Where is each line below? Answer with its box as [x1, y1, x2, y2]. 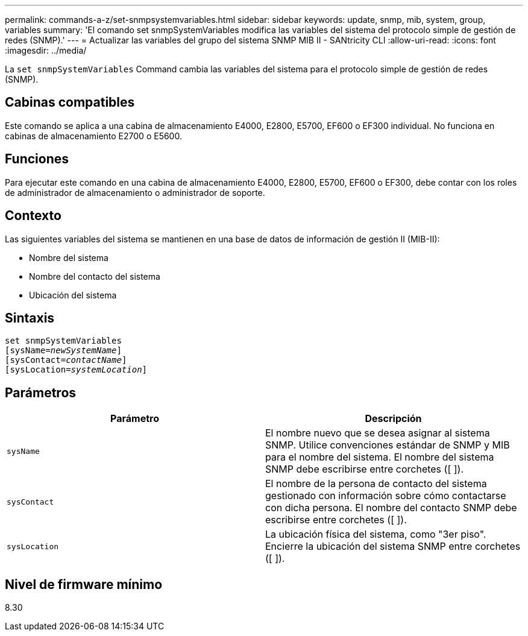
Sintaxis [5, 310, 55, 326]
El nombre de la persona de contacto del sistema [265, 477, 487, 490]
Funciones [5, 151, 69, 167]
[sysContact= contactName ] [5, 355, 127, 365]
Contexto [5, 208, 61, 224]
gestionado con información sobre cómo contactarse [265, 490, 506, 502]
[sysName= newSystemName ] [5, 345, 122, 356]
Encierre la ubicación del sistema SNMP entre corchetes [265, 540, 521, 553]
